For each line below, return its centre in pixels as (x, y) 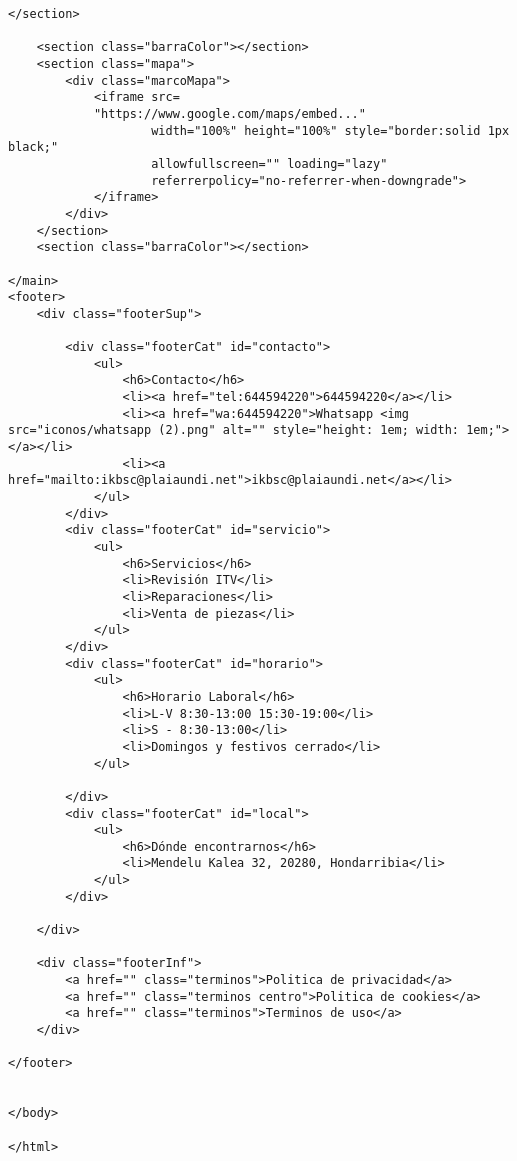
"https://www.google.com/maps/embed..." (229, 113)
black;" (33, 147)
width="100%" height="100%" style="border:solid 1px (330, 130)
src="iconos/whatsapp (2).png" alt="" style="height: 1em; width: (234, 430)
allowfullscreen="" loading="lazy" (269, 163)
